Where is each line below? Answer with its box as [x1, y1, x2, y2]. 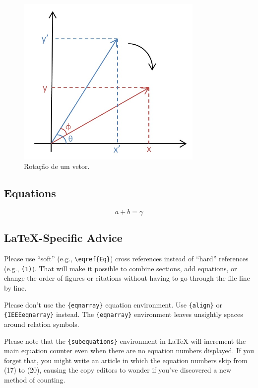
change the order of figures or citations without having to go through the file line [4, 273, 250, 283]
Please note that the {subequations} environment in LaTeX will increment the [4, 335, 246, 346]
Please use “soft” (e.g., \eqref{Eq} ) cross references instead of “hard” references [4, 253, 249, 264]
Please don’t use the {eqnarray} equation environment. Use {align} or [4, 299, 222, 310]
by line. [4, 283, 27, 293]
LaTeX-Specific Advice [4, 230, 123, 245]
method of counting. [4, 374, 65, 385]
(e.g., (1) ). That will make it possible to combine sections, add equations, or [4, 263, 237, 273]
